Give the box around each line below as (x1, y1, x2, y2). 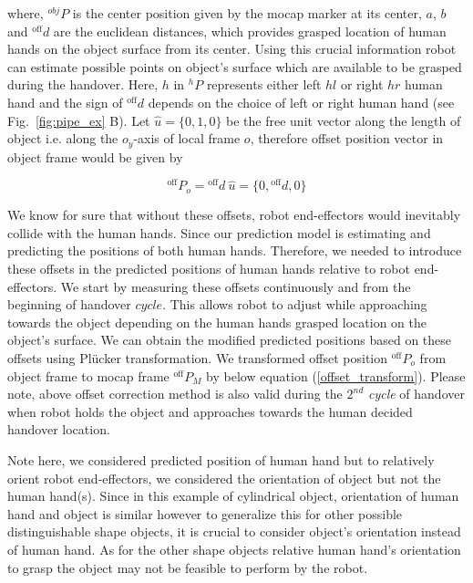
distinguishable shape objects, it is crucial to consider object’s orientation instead (7, 522, 461, 541)
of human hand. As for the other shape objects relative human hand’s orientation (7, 539, 461, 558)
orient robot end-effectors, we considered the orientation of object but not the (7, 468, 441, 487)
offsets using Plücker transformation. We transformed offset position (7, 349, 388, 368)
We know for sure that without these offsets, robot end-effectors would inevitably (7, 205, 461, 224)
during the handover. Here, (7, 75, 159, 94)
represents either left (206, 75, 322, 94)
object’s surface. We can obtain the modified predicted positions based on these (7, 330, 452, 349)
